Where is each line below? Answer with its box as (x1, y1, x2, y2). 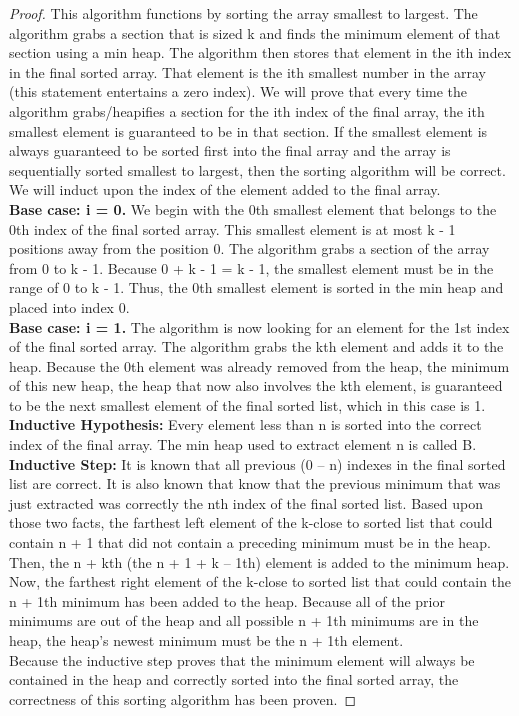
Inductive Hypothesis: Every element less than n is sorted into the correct (9, 414, 482, 435)
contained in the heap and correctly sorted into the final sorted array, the (9, 669, 459, 690)
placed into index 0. (9, 296, 130, 317)
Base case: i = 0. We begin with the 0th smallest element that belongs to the (9, 198, 497, 219)
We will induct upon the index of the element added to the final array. (9, 179, 441, 200)
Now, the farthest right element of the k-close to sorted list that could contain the (9, 571, 512, 592)
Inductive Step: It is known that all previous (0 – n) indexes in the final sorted (9, 453, 506, 474)
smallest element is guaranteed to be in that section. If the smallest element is (9, 120, 488, 141)
